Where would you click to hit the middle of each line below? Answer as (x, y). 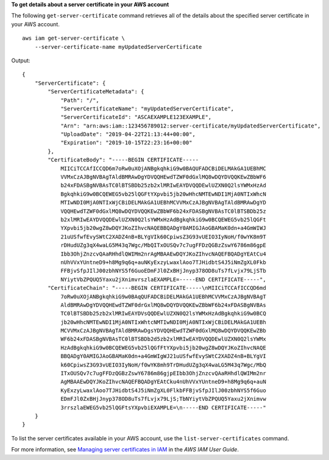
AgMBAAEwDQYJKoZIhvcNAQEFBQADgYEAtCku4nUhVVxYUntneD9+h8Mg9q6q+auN (163, 382)
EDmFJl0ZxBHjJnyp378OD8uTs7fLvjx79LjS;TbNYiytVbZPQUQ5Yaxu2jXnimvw (163, 399)
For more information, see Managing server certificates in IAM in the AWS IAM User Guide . (125, 450)
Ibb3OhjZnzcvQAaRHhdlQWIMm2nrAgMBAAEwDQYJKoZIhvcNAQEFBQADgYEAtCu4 (163, 254)
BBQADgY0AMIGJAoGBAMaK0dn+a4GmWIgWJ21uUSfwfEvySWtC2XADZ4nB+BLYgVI (163, 356)
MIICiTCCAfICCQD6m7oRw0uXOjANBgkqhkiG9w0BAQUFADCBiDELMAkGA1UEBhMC (163, 168)
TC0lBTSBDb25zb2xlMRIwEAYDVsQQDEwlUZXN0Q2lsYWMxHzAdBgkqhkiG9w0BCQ (163, 314)
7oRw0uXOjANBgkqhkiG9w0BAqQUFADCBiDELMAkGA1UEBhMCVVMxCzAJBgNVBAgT (163, 296)
